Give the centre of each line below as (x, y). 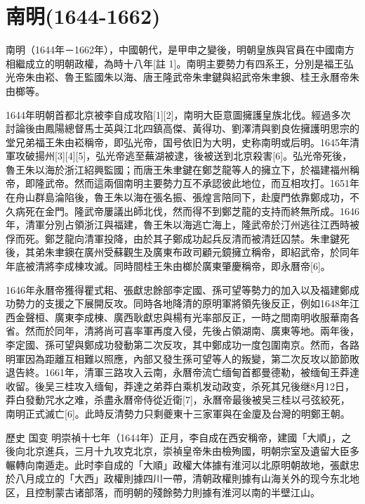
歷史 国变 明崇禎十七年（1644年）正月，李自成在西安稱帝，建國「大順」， (174, 437)
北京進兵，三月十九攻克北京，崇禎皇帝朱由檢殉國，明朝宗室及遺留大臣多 (192, 451)
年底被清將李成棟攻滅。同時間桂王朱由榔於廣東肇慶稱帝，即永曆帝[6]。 (168, 266)
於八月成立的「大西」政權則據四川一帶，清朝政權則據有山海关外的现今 (168, 478)
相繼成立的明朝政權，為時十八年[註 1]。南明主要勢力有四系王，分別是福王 (175, 63)
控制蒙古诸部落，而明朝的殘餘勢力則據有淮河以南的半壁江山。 (177, 492)
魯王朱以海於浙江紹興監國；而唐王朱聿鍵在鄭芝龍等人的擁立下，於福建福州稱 (182, 169)
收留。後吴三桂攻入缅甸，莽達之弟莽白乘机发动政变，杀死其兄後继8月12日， (180, 386)
